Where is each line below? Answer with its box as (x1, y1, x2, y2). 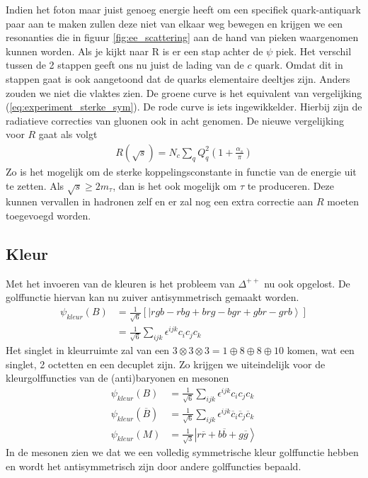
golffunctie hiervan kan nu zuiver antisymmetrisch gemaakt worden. (6, 290, 299, 305)
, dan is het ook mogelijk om (113, 178, 237, 193)
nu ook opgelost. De (264, 275, 350, 290)
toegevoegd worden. (6, 207, 91, 222)
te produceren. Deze (247, 178, 335, 193)
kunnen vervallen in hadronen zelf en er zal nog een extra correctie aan (6, 194, 314, 209)
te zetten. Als (6, 178, 64, 193)
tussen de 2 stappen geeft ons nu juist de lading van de (6, 57, 244, 72)
